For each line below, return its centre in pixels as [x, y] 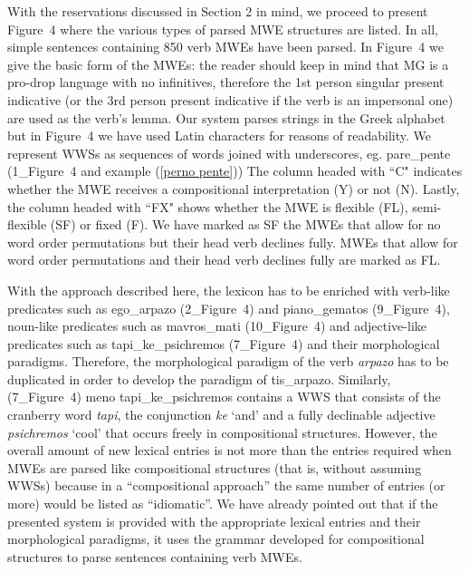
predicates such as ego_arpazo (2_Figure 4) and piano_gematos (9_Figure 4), [229, 308]
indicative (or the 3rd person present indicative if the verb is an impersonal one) [230, 99]
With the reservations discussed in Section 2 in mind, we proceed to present [218, 11]
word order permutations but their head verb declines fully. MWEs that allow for [233, 242]
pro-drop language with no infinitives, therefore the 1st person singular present [226, 82]
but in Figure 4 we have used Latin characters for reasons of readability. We [219, 136]
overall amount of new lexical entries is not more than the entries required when [230, 450]
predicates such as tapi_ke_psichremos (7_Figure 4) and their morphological [224, 343]
